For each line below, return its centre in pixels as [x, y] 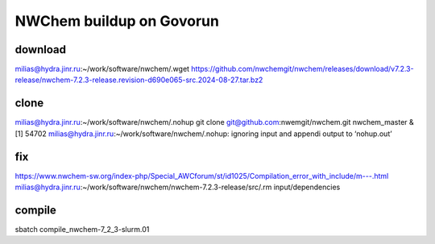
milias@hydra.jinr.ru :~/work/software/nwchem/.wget [102, 69]
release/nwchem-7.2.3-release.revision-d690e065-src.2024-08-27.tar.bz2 [139, 80]
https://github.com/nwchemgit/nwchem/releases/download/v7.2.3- [302, 69]
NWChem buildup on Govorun [117, 21]
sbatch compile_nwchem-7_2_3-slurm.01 [82, 229]
